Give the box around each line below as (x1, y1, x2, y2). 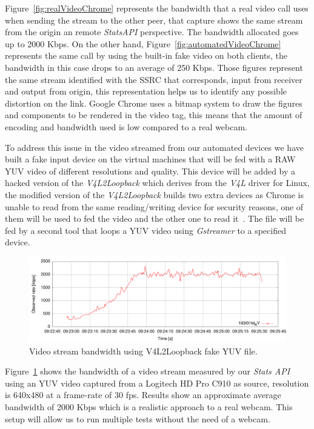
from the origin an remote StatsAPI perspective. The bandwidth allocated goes (5, 25, 299, 38)
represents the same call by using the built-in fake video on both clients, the (5, 49, 287, 62)
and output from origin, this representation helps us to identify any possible (5, 85, 287, 98)
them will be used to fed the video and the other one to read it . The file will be (5, 212, 304, 225)
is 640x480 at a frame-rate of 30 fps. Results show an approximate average (5, 388, 281, 401)
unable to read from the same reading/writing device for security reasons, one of (5, 200, 304, 213)
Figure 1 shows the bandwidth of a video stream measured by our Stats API (5, 365, 290, 377)
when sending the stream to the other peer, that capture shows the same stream (5, 13, 303, 26)
